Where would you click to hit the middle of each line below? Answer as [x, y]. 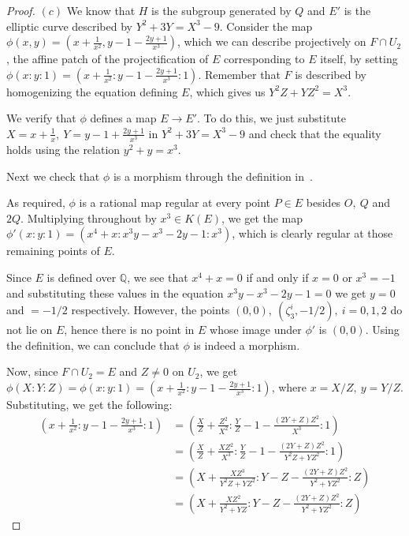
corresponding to [264, 59]
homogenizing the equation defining [92, 91]
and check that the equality [315, 133]
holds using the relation [63, 150]
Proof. [21, 10]
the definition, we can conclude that [93, 345]
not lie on [30, 330]
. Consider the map [266, 26]
